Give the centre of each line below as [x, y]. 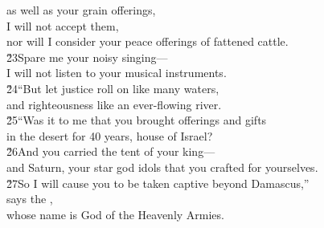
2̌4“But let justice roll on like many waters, [113, 88]
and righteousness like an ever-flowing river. [114, 104]
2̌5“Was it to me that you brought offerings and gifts [137, 120]
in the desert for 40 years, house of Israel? [110, 135]
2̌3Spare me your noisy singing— [87, 57]
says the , [30, 199]
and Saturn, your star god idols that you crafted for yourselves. [162, 167]
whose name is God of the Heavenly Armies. [115, 214]
